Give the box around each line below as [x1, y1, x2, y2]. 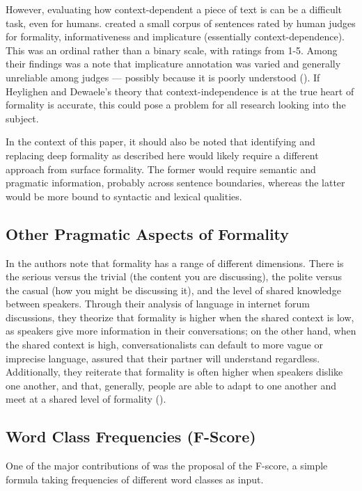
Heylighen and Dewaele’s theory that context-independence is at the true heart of [6, 83, 354, 98]
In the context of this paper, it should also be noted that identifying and [6, 134, 315, 149]
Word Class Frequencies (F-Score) [6, 426, 256, 447]
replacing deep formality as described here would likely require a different [6, 147, 319, 162]
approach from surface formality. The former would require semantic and [6, 161, 316, 176]
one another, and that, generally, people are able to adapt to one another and [6, 378, 337, 392]
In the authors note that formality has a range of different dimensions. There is [6, 255, 344, 270]
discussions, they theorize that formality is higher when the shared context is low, [6, 309, 354, 324]
